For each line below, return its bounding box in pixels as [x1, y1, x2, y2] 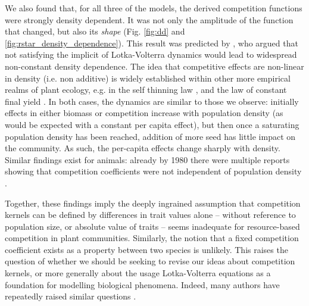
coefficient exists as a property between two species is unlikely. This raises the [5, 243, 288, 255]
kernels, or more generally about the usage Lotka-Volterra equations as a [5, 267, 271, 279]
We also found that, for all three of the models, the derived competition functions [5, 2, 302, 14]
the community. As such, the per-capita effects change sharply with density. [5, 142, 280, 154]
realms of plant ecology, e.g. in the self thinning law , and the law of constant [5, 83, 287, 96]
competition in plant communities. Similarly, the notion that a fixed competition [5, 232, 299, 244]
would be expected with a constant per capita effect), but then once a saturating [5, 118, 299, 130]
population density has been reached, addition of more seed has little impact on [5, 130, 296, 142]
